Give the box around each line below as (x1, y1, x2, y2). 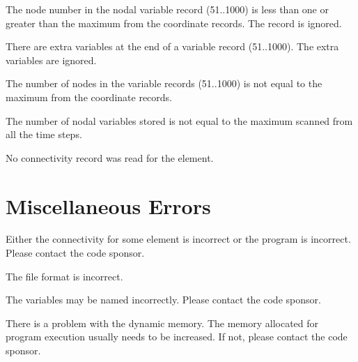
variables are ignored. (6, 52, 97, 67)
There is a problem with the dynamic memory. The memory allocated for (6, 315, 319, 330)
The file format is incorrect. (6, 269, 123, 283)
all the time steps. (6, 127, 82, 142)
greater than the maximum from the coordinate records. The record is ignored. (6, 15, 342, 30)
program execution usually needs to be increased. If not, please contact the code (6, 329, 348, 344)
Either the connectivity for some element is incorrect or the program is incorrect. (6, 232, 351, 246)
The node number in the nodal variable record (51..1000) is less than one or (6, 2, 329, 16)
